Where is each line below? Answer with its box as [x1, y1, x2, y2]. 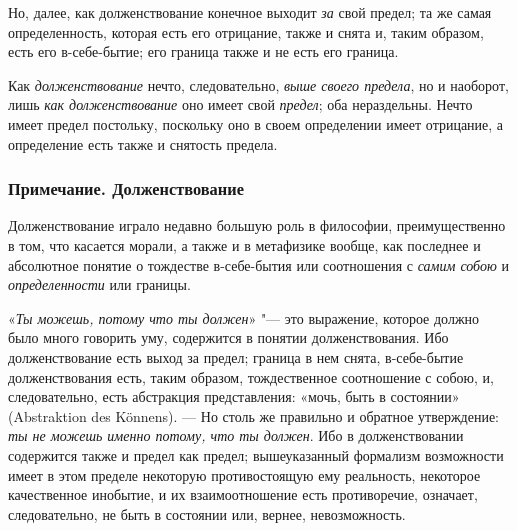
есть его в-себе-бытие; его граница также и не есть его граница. [8, 41, 399, 62]
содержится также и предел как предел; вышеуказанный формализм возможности [8, 444, 504, 465]
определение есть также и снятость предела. [8, 133, 278, 154]
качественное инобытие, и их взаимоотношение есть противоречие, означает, [8, 484, 478, 505]
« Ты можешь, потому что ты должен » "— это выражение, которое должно [8, 307, 480, 328]
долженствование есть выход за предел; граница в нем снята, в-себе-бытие [8, 346, 464, 367]
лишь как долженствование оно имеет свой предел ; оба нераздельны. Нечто [8, 94, 473, 115]
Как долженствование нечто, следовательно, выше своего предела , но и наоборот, [8, 74, 509, 95]
